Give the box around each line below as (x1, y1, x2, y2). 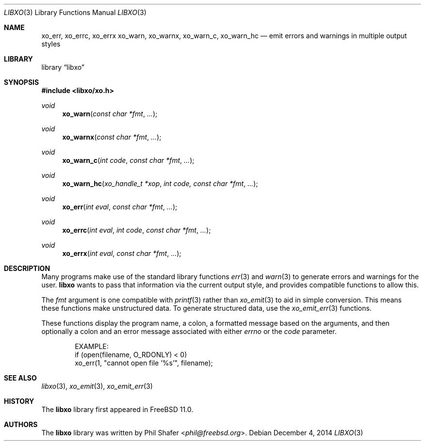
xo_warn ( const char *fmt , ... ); (62, 110, 158, 118)
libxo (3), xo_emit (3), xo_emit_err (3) (41, 382, 153, 390)
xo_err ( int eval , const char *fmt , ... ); (62, 203, 178, 211)
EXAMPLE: (75, 342, 109, 350)
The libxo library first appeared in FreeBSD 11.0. (41, 405, 194, 413)
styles (41, 40, 61, 48)
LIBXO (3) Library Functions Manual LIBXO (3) (4, 8, 147, 16)
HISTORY (4, 397, 34, 405)
